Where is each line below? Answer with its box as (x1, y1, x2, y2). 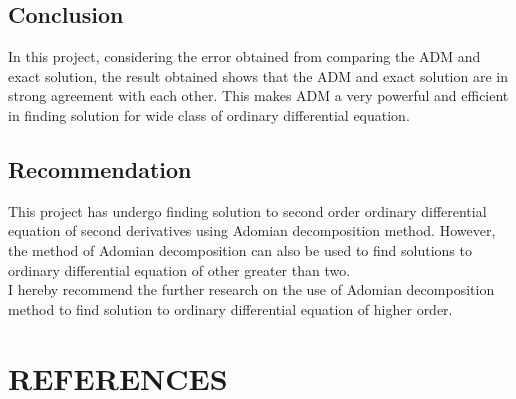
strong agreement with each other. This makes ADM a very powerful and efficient (8, 85, 509, 106)
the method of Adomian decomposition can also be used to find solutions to (8, 239, 472, 260)
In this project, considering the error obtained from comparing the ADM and (8, 46, 481, 67)
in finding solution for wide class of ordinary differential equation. (8, 104, 410, 125)
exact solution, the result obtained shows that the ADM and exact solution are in (8, 65, 508, 86)
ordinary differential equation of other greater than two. (8, 259, 351, 280)
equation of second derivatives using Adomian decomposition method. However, (8, 220, 496, 241)
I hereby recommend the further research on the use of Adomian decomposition (8, 279, 495, 300)
